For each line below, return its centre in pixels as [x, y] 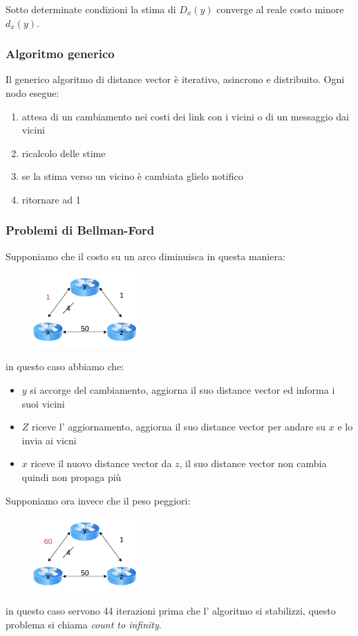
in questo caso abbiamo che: [65, 366]
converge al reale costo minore [280, 9]
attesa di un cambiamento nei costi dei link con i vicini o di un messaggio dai [185, 116]
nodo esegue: [32, 93]
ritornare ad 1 [51, 199]
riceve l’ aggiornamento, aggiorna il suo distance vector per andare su [179, 427]
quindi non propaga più [72, 476]
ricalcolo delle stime [64, 153]
